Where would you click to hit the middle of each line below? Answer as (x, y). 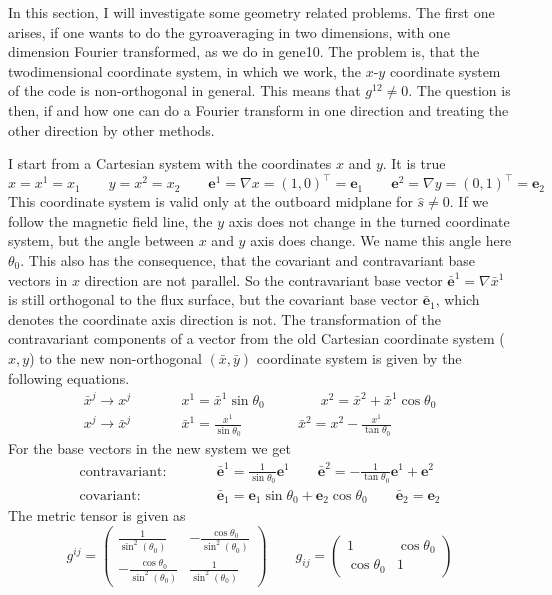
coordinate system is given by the (359, 358)
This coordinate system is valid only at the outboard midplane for (210, 201)
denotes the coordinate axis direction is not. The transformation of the (224, 318)
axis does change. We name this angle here (381, 240)
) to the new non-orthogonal (115, 358)
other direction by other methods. (111, 129)
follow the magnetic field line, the (110, 220)
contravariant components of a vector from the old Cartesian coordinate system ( (256, 338)
